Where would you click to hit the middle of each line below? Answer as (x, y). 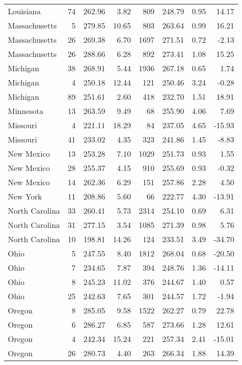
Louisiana (24, 11)
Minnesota (26, 111)
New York (25, 196)
